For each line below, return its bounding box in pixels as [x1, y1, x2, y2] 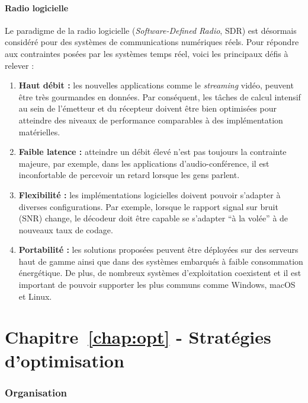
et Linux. [18, 290, 52, 302]
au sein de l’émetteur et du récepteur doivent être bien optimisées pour [18, 102, 277, 115]
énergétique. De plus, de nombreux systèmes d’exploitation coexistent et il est [18, 266, 301, 279]
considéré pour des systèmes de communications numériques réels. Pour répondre [5, 36, 299, 48]
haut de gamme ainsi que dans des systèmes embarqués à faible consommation [18, 255, 303, 267]
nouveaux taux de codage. [18, 223, 113, 236]
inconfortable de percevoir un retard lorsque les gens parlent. [18, 169, 240, 181]
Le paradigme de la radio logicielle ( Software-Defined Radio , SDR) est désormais [5, 24, 297, 36]
